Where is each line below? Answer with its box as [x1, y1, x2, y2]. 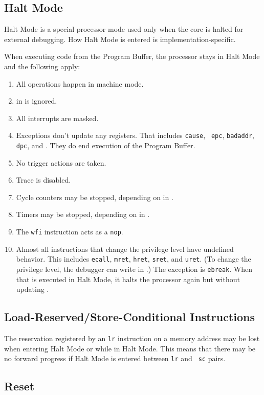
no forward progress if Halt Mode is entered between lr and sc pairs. [4, 353, 226, 364]
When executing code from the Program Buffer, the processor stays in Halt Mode [4, 51, 260, 62]
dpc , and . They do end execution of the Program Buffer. [16, 140, 195, 151]
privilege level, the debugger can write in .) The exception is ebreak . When [16, 263, 252, 274]
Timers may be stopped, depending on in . [16, 209, 150, 220]
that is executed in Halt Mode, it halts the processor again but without [16, 273, 240, 284]
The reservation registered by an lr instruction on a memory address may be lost [4, 333, 260, 343]
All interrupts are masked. [16, 112, 99, 123]
